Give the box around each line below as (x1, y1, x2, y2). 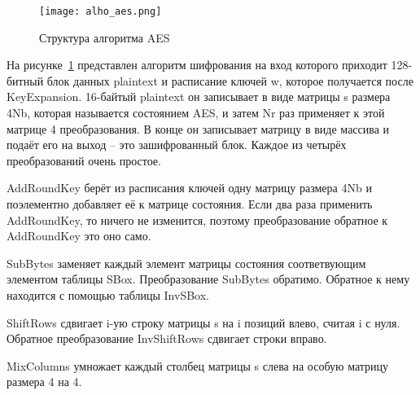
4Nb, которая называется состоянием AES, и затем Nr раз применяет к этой (7, 104, 385, 121)
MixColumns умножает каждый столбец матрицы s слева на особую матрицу (7, 357, 389, 374)
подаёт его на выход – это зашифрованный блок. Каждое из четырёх (7, 136, 347, 153)
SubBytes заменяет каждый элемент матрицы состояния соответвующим (7, 254, 366, 271)
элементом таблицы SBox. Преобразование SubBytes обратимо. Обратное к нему (7, 270, 410, 287)
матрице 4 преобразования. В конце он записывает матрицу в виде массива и (7, 120, 390, 137)
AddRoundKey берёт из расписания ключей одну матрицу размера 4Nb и (7, 179, 372, 196)
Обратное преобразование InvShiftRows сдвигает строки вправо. (7, 330, 327, 347)
